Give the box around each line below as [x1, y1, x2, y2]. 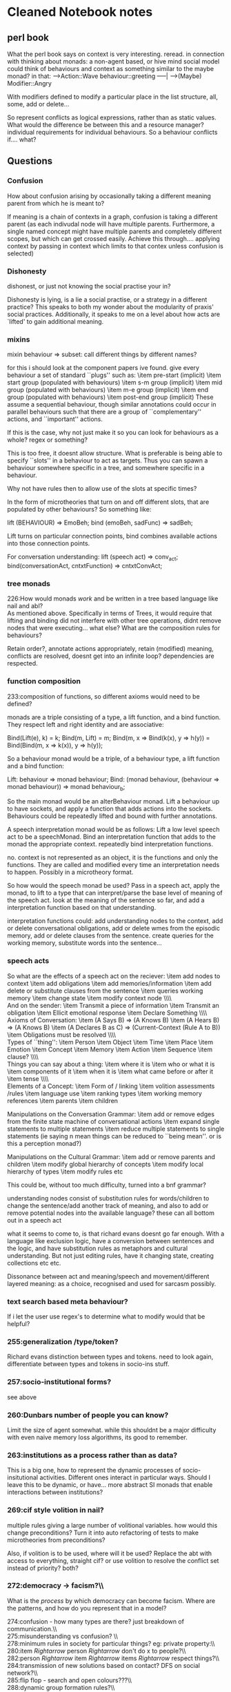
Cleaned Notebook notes [7, 4, 153, 20]
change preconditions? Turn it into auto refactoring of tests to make [7, 1528, 199, 1537]
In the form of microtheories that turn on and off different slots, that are [7, 498, 210, 506]
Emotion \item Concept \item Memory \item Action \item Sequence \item [7, 1045, 212, 1053]
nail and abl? [7, 602, 43, 610]
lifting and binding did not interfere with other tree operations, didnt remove [7, 616, 222, 625]
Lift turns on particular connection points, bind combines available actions [7, 532, 217, 541]
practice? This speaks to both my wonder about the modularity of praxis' [7, 302, 214, 311]
